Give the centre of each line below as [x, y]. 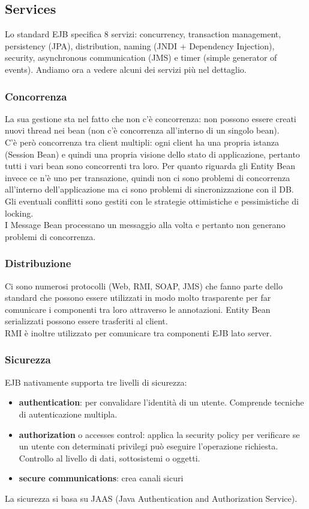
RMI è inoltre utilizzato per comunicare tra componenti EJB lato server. [138, 332]
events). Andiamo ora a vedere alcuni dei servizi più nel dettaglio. [126, 69]
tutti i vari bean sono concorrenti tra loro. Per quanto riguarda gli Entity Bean [150, 166]
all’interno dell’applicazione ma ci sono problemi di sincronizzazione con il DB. [149, 189]
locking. [19, 213]
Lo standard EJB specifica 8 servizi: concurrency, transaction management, [143, 34]
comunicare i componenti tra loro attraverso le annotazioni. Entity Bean [138, 309]
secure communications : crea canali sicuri [101, 478]
